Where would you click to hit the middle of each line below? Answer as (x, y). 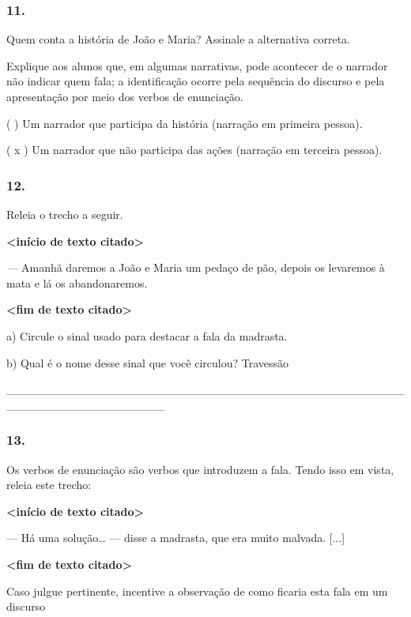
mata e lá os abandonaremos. (77, 282)
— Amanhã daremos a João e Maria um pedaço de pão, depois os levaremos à (196, 267)
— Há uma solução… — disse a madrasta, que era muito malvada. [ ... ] (176, 538)
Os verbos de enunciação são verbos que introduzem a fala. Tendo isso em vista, (200, 469)
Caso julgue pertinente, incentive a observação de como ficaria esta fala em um (197, 591)
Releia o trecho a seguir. (65, 214)
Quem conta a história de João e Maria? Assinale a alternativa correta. (178, 39)
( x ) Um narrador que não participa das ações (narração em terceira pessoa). (194, 150)
